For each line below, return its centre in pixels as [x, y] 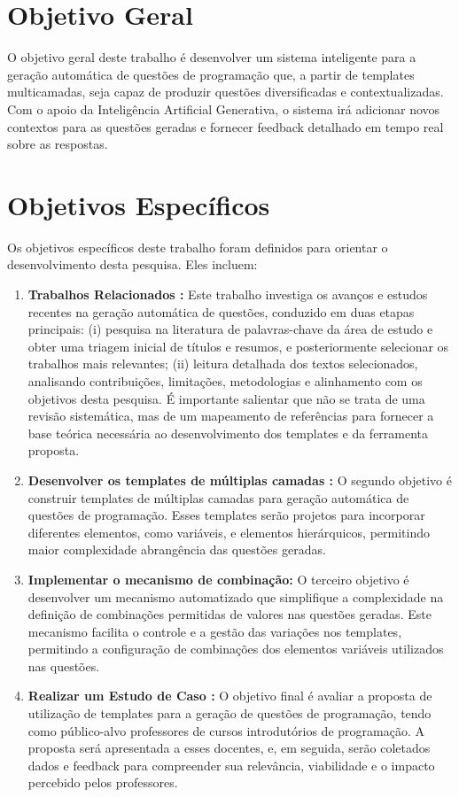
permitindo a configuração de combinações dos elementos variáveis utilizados [236, 649]
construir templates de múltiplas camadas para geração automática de [218, 497]
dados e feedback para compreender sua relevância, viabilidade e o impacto [231, 765]
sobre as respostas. [58, 144]
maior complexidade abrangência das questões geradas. [177, 549]
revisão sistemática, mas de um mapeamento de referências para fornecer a [231, 416]
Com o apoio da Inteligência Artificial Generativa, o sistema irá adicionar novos [224, 108]
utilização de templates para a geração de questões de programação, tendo [229, 713]
